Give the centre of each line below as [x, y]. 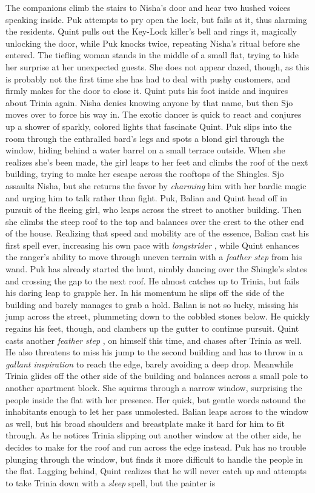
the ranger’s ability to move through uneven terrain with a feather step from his [154, 257]
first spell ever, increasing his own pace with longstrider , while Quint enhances [152, 245]
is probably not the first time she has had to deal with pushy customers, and [148, 79]
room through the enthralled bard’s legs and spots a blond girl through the [145, 138]
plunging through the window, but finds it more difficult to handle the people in [154, 459]
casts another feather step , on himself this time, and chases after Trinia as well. [154, 340]
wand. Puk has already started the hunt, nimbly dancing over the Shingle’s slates [156, 269]
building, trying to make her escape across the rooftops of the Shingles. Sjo [145, 174]
